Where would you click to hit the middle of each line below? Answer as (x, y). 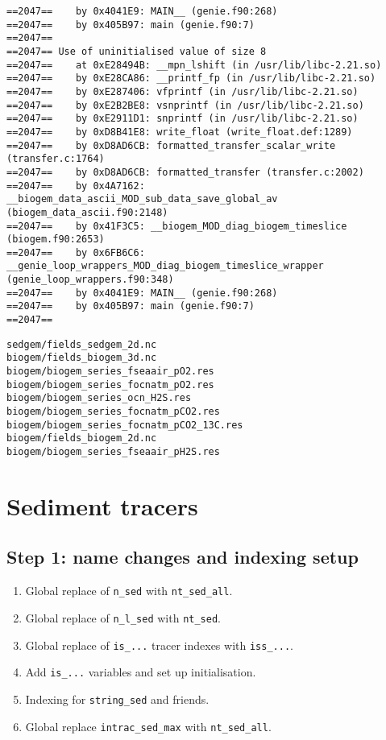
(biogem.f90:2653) (56, 240)
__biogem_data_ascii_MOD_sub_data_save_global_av (142, 199)
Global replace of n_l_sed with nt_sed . (123, 617)
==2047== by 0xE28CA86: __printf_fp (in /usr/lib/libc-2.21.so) (191, 79)
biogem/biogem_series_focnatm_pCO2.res (113, 412)
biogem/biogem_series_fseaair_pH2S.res (113, 452)
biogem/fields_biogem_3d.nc (82, 358)
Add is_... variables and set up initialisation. (141, 672)
